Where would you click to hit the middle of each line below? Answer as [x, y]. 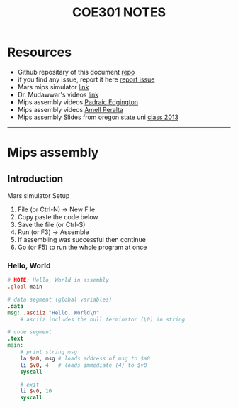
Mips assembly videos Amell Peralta [70, 109]
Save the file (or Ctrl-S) [51, 224]
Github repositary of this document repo [76, 72]
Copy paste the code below [58, 216]
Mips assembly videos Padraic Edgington [78, 102]
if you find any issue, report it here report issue [86, 79]
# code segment [30, 332]
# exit [30, 385]
